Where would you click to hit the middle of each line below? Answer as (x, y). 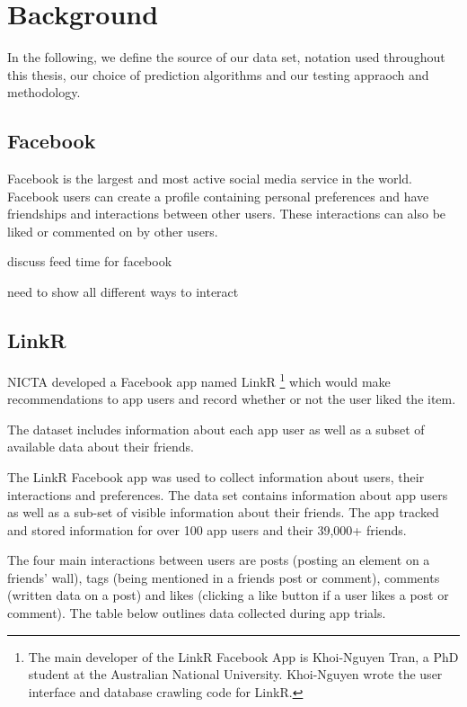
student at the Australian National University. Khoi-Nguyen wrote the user (235, 674)
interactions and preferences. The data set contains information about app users (228, 494)
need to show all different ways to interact (123, 292)
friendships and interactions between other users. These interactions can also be (227, 214)
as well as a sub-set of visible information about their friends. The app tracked (223, 512)
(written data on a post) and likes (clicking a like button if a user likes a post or (228, 595)
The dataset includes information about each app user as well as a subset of (216, 429)
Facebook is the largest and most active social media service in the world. (210, 179)
